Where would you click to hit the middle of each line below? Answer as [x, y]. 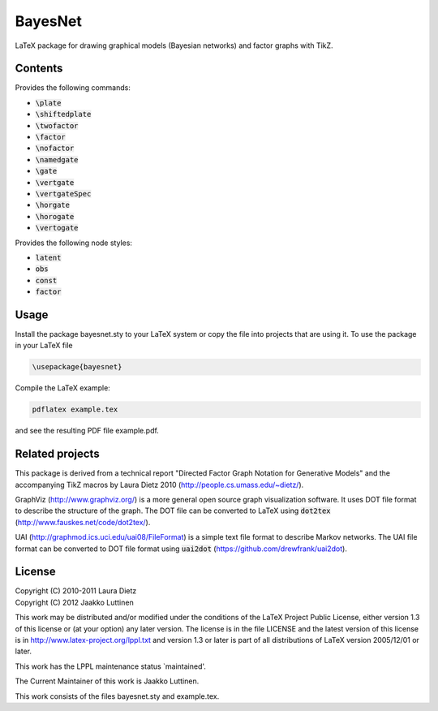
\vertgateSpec [63, 194]
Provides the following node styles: [74, 243]
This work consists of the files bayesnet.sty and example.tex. [117, 696]
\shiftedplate [63, 114]
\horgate [53, 205]
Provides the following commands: [73, 88]
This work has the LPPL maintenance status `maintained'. [111, 666]
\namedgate [57, 159]
